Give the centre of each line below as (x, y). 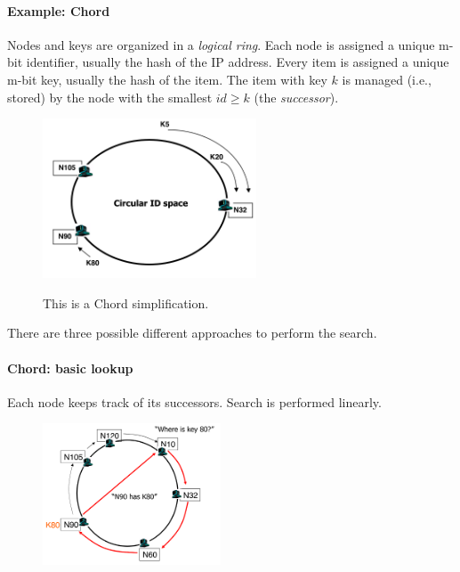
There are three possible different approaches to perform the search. (192, 333)
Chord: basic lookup (70, 368)
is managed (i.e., (387, 79)
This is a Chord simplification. (126, 302)
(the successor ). (296, 97)
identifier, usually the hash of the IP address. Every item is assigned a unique (238, 62)
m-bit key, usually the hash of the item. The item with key (167, 79)
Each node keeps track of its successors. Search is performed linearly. (194, 401)
